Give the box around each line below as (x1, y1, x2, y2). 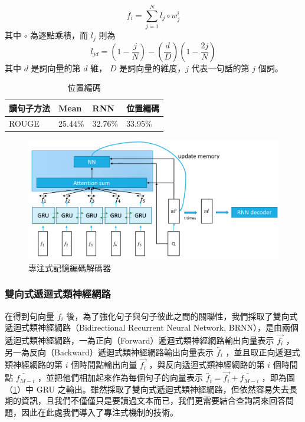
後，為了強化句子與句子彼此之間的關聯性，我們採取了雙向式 (66, 309, 298, 322)
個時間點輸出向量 (71, 358, 137, 371)
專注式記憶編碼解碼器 (28, 261, 111, 273)
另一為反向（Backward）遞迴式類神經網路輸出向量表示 (5, 345, 214, 358)
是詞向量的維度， (119, 61, 186, 74)
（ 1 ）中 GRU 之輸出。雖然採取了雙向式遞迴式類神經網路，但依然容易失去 (5, 383, 289, 395)
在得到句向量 (5, 309, 54, 322)
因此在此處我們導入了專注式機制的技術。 (21, 405, 178, 418)
